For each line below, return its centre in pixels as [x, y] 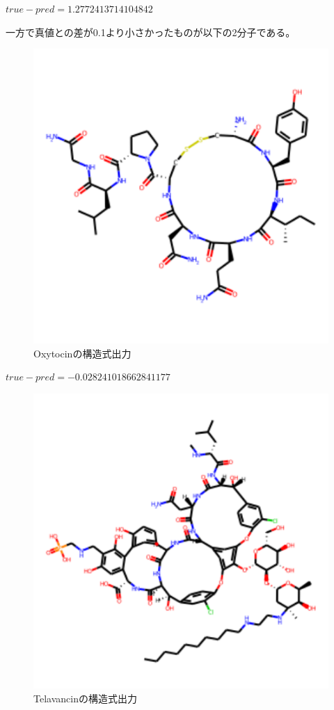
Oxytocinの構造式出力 [82, 353]
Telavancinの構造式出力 [85, 698]
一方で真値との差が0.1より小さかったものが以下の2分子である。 [151, 32]
